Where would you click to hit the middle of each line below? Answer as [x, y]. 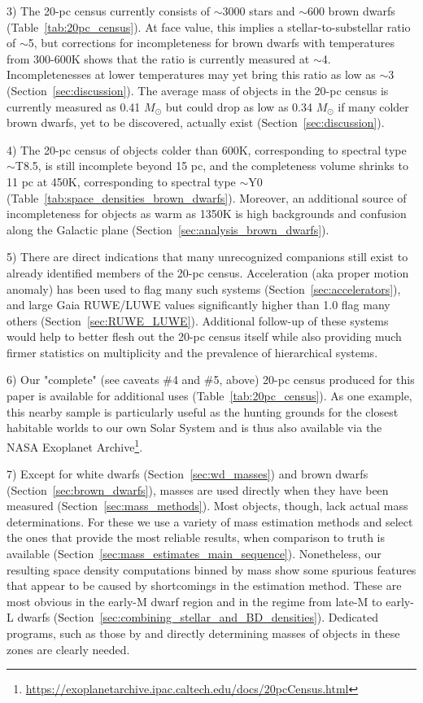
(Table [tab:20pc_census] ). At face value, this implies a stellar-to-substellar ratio [209, 26]
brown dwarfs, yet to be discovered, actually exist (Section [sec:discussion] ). [196, 122]
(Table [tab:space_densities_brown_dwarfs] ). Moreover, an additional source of [207, 197]
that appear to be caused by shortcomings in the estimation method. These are [204, 585]
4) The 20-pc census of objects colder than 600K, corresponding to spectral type [207, 149]
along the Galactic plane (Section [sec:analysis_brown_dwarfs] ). [168, 229]
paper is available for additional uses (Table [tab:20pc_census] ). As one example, [209, 396]
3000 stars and [259, 11]
